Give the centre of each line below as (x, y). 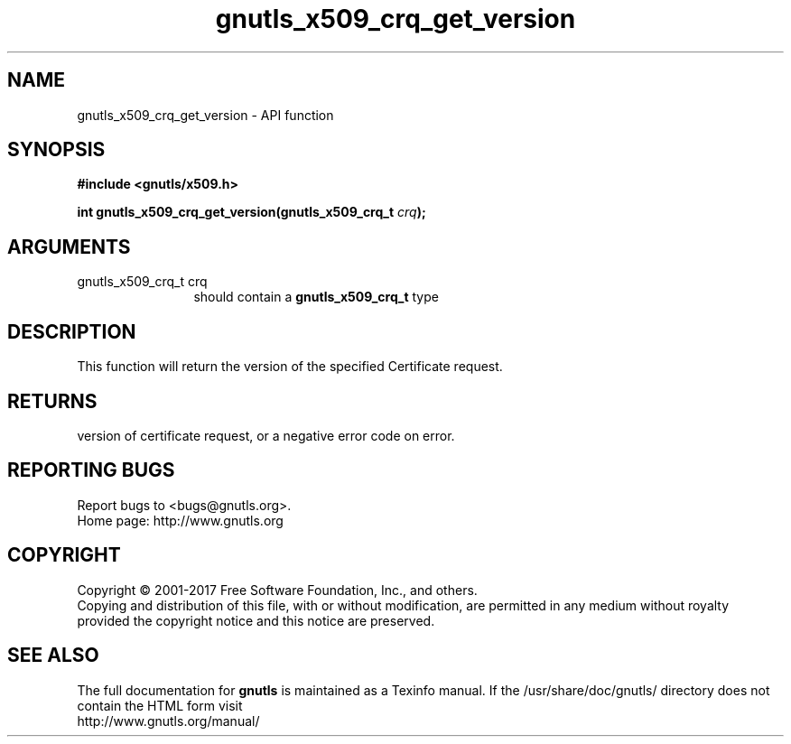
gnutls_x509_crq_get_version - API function (205, 115)
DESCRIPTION (72, 331)
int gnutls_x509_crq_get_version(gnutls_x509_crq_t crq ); (251, 212)
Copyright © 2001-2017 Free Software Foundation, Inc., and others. (277, 590)
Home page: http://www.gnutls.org (180, 520)
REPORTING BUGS (91, 470)
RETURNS (52, 401)
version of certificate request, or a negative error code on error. (266, 435)
